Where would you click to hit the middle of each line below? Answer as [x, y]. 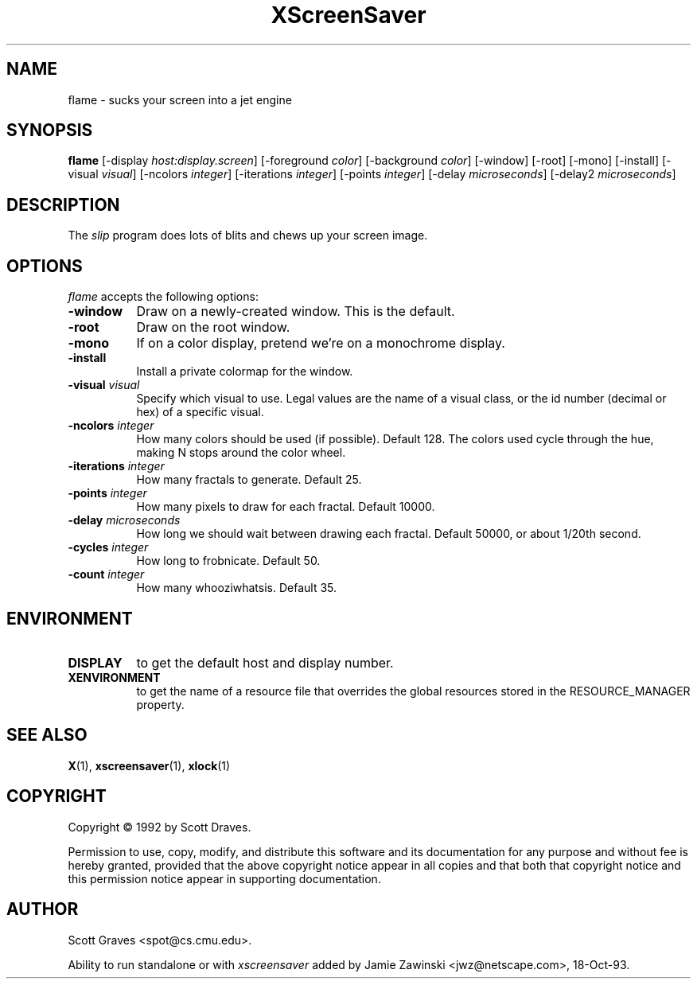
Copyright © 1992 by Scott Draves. [160, 827]
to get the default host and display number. [265, 662]
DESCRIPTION [63, 204]
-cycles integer [108, 547]
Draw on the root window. [213, 327]
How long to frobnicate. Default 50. [228, 561]
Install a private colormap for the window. [245, 372]
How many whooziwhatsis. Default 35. [237, 588]
